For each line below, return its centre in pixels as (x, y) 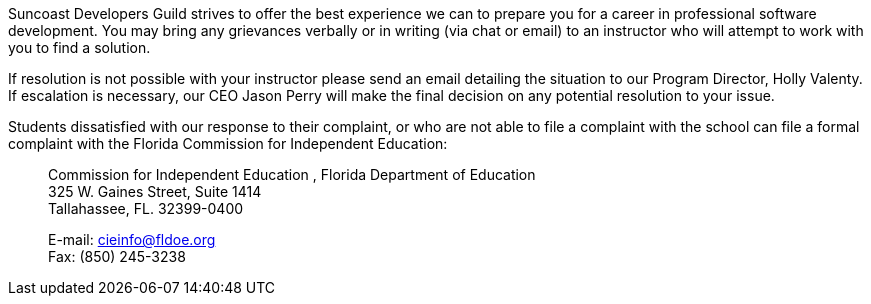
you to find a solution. (79, 47)
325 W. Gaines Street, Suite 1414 (155, 191)
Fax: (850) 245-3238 (117, 256)
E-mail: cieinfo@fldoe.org (132, 239)
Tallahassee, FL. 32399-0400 (146, 208)
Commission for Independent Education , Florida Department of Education (292, 174)
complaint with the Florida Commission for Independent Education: (228, 143)
